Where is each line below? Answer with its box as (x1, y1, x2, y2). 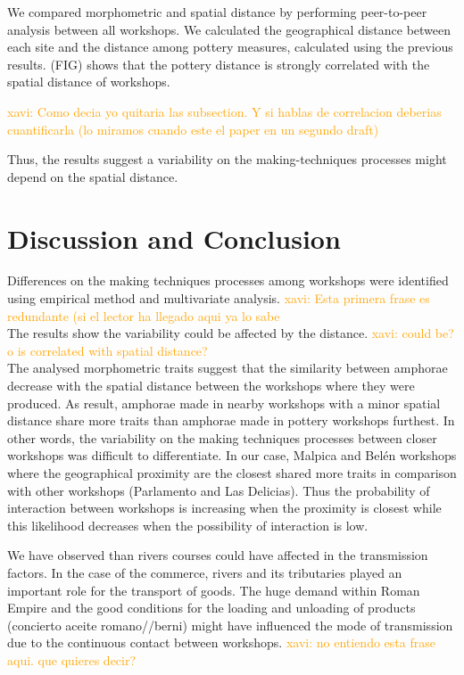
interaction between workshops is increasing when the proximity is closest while (7, 498, 442, 517)
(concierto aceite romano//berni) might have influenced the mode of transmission (7, 615, 453, 634)
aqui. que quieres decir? (7, 650, 137, 669)
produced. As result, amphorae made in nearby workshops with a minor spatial (7, 393, 441, 412)
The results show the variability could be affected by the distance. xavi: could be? (7, 324, 454, 342)
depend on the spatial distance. (7, 167, 178, 185)
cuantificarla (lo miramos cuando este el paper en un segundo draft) (7, 119, 379, 138)
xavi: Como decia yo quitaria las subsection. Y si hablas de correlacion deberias (7, 102, 442, 120)
